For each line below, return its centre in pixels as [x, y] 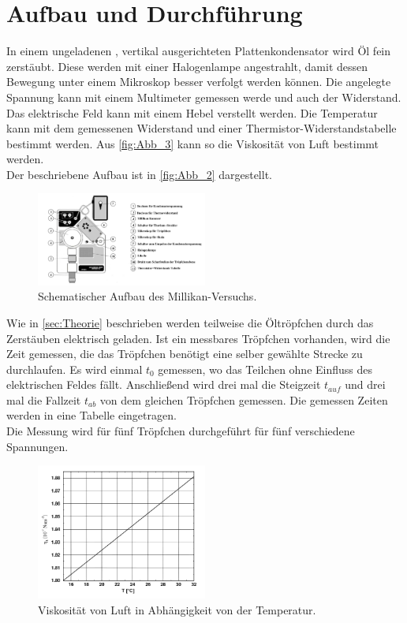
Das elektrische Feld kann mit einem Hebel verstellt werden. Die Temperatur [192, 112]
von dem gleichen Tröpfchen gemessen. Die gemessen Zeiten [244, 399]
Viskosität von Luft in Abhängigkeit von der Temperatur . [177, 609]
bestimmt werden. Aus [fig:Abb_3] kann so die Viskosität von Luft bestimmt [193, 143]
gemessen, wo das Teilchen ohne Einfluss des [265, 369]
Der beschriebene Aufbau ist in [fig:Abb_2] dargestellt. [139, 174]
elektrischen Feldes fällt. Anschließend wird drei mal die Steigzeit [164, 384]
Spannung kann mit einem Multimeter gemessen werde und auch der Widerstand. [204, 97]
